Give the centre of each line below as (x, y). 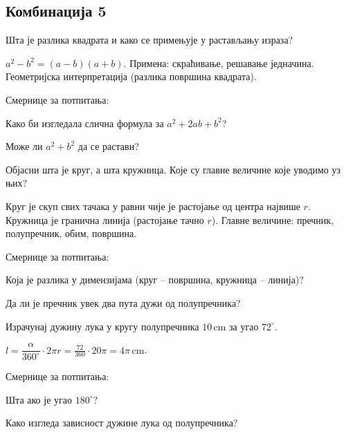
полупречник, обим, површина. (71, 233)
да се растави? (108, 146)
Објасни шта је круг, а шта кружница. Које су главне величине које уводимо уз (173, 169)
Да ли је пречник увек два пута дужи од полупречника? (123, 302)
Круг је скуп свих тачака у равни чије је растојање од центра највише (153, 206)
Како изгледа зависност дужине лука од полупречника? (122, 423)
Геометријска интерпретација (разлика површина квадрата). (131, 76)
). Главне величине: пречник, (273, 219)
